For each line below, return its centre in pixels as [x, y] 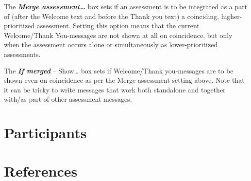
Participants [45, 133]
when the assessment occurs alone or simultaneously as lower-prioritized [111, 45]
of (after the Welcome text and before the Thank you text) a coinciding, [112, 16]
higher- [232, 16]
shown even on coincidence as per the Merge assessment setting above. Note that [124, 80]
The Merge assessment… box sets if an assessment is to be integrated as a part [126, 6]
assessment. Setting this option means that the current [118, 26]
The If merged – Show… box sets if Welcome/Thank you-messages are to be [119, 70]
